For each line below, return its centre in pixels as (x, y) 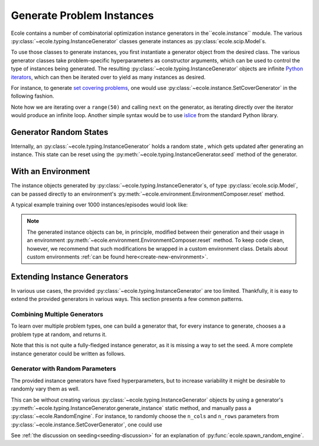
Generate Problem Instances (82, 15)
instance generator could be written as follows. (68, 353)
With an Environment (51, 172)
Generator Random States (60, 132)
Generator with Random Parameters (64, 369)
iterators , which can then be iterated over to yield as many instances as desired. (108, 77)
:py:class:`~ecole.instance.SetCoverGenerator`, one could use (87, 424)
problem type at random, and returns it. (59, 334)
